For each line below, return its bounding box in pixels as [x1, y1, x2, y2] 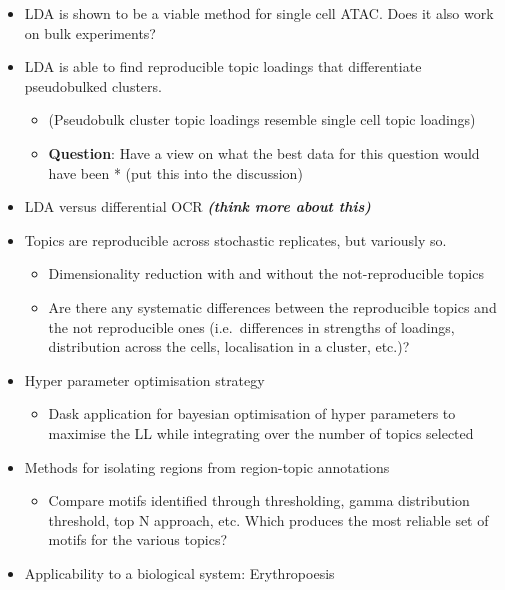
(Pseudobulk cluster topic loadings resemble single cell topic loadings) [48, 109, 476, 130]
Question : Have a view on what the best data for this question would [48, 142, 480, 163]
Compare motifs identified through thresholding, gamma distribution [48, 490, 470, 511]
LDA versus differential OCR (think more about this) [24, 196, 371, 217]
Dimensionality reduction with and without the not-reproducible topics [48, 263, 484, 284]
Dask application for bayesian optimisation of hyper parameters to [48, 403, 456, 424]
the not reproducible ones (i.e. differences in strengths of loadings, [48, 316, 455, 337]
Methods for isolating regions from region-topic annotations [24, 456, 390, 477]
